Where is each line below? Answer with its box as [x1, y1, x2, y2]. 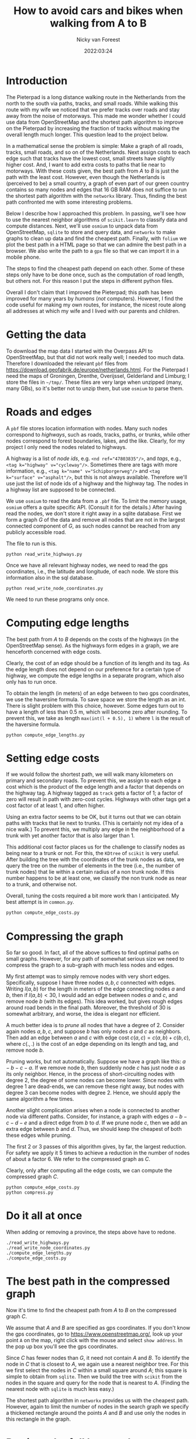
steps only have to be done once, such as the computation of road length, [6, 271, 184, 278]
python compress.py [6, 1190, 54, 1195]
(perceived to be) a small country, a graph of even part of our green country [6, 180, 190, 187]
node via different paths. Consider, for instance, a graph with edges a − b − [6, 1113, 187, 1120]
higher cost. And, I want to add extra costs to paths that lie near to [6, 161, 166, 168]
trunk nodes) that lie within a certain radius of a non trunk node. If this [6, 869, 174, 876]
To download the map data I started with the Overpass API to [6, 347, 153, 354]
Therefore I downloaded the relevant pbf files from [6, 360, 128, 367]
